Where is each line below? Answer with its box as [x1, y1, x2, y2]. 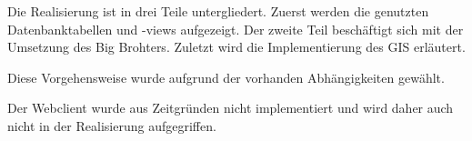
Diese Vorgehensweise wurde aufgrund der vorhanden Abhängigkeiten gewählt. [7, 67, 445, 86]
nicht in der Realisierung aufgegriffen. [7, 116, 216, 135]
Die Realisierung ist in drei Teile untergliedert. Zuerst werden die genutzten [7, 2, 429, 20]
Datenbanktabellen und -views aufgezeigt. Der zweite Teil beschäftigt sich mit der [7, 19, 464, 38]
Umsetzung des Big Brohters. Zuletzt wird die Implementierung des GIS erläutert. [7, 37, 466, 56]
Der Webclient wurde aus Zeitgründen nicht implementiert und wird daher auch [7, 98, 454, 117]
